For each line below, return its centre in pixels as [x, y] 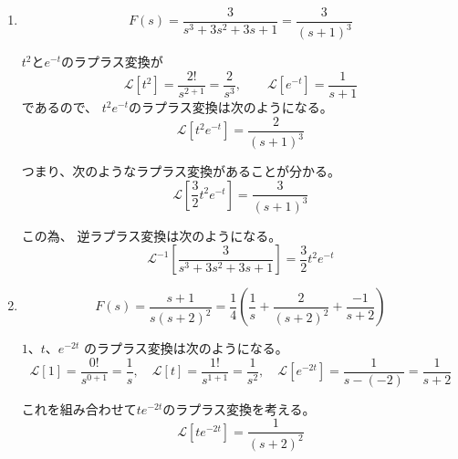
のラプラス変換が [112, 62]
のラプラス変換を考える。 [239, 408]
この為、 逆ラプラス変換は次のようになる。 [151, 235]
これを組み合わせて [79, 408]
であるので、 [60, 107]
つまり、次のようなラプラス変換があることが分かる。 [181, 171]
